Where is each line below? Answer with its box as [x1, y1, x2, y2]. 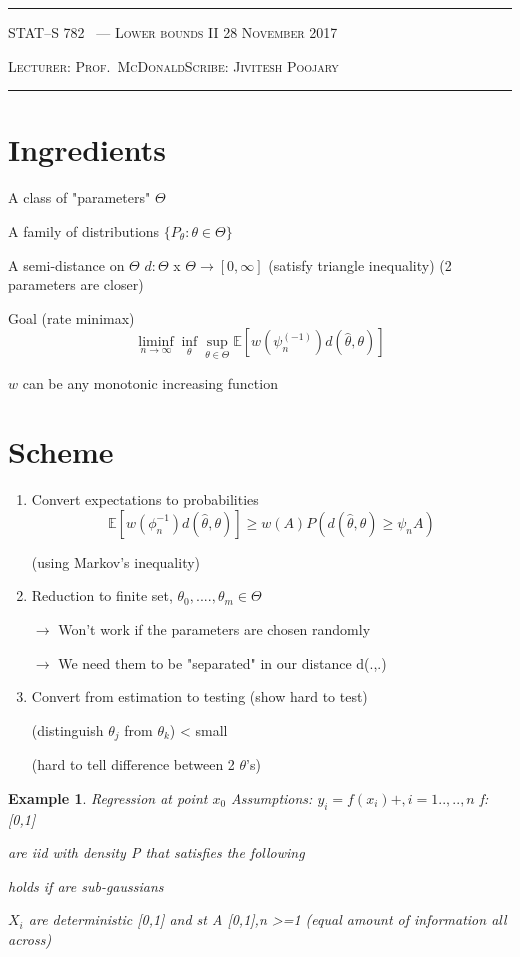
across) [8, 929, 52, 949]
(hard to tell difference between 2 [31, 754, 235, 775]
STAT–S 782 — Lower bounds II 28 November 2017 [8, 22, 338, 42]
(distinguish [31, 719, 104, 740]
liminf [138, 335, 174, 350]
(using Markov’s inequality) [31, 551, 201, 572]
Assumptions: [231, 787, 313, 808]
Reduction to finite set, [31, 585, 173, 606]
